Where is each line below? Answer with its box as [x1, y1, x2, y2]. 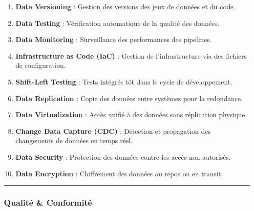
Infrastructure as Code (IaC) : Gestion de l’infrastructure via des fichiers [15, 50, 247, 61]
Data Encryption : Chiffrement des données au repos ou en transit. [15, 168, 223, 178]
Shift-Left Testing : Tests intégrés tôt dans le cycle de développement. [15, 76, 233, 86]
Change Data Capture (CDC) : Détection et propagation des [15, 126, 211, 136]
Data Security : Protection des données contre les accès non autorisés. [15, 151, 231, 162]
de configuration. [15, 60, 66, 70]
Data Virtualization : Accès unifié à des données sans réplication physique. [15, 109, 247, 120]
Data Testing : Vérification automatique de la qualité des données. [15, 18, 220, 28]
